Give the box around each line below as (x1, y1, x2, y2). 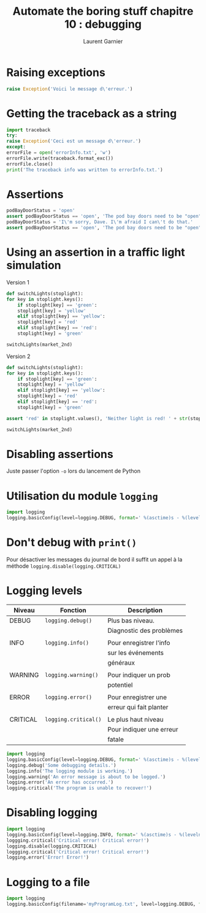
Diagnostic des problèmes (107, 627, 183, 635)
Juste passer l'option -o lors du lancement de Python (6, 467, 141, 475)
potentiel (107, 681, 133, 689)
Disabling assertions (6, 447, 113, 461)
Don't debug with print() (6, 535, 137, 549)
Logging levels (6, 584, 83, 598)
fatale (107, 735, 124, 743)
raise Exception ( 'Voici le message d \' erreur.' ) (6, 86, 133, 92)
